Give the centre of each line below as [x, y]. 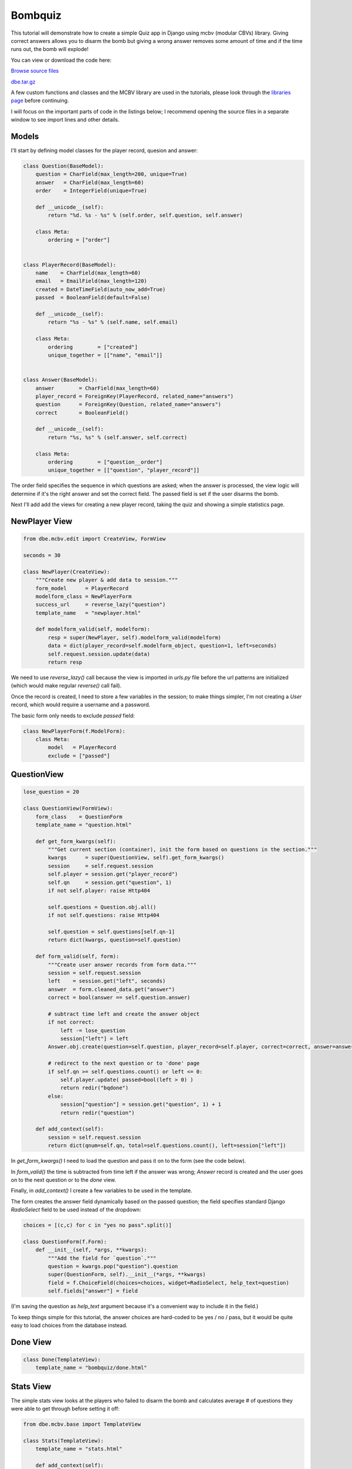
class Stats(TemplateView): [63, 1441]
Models [25, 136]
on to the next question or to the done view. [64, 1180]
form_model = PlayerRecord [82, 588]
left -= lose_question [93, 1030]
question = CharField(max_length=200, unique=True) [111, 174]
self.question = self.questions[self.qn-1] [111, 932]
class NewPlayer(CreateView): [67, 572]
